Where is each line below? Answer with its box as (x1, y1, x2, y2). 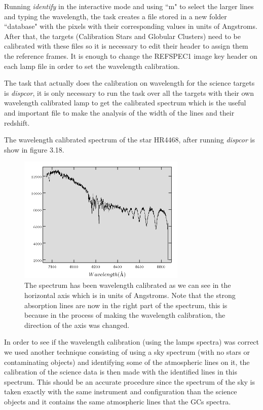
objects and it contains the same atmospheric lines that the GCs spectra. (4, 396, 231, 406)
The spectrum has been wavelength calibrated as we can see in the (24, 280, 231, 290)
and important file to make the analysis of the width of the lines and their (4, 107, 235, 118)
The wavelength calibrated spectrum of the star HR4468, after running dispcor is (4, 134, 255, 145)
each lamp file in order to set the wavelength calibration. (4, 60, 180, 71)
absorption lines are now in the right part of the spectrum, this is (24, 300, 228, 310)
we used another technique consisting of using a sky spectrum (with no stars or (4, 346, 250, 357)
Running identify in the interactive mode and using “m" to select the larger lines (4, 1, 254, 11)
